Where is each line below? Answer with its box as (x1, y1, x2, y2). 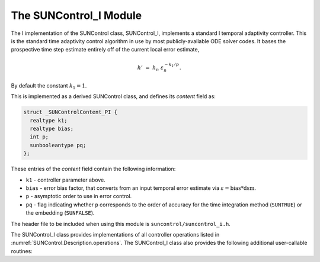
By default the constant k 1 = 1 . (11, 82, 87, 90)
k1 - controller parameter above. (25, 176, 106, 183)
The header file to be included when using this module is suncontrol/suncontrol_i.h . (11, 220, 231, 227)
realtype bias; (30, 125, 74, 132)
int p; (30, 134, 49, 140)
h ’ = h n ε (137, 64, 164, 72)
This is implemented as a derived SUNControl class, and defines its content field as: (11, 93, 216, 100)
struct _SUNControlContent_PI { (23, 109, 118, 115)
